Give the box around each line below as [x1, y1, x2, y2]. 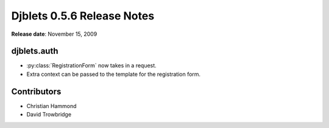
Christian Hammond [26, 102, 77, 109]
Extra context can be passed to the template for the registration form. [26, 70, 201, 78]
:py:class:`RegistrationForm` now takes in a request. [26, 62, 157, 69]
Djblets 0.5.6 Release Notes [11, 9, 155, 22]
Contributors [11, 86, 62, 96]
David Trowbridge [26, 111, 72, 118]
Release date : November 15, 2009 [11, 30, 97, 38]
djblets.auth [11, 46, 58, 56]
